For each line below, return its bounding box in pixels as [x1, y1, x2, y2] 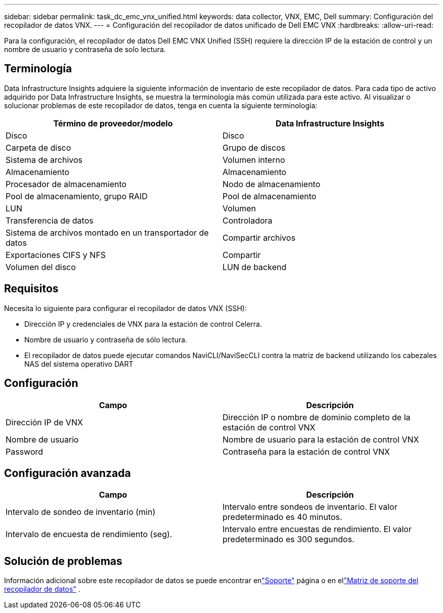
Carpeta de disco [6, 142, 71, 153]
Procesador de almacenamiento [6, 179, 127, 189]
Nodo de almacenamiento [223, 179, 321, 189]
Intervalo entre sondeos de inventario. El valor [223, 502, 397, 512]
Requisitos [4, 282, 59, 295]
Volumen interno [223, 154, 285, 165]
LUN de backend [223, 261, 287, 272]
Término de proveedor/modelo [53, 118, 173, 128]
